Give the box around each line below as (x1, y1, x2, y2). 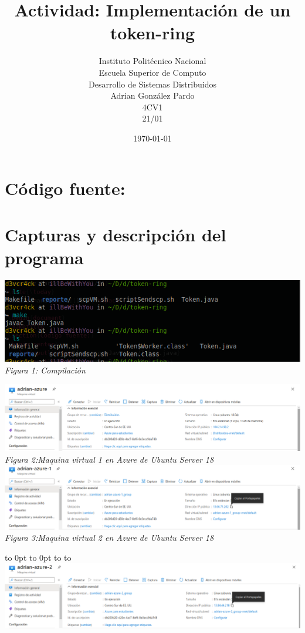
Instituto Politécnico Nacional (99, 55, 206, 67)
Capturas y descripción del (5, 222, 226, 246)
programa (5, 245, 84, 270)
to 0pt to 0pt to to (5, 551, 72, 563)
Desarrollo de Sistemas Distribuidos (89, 78, 216, 90)
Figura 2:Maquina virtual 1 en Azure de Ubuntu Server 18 (5, 453, 214, 465)
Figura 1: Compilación (5, 363, 86, 376)
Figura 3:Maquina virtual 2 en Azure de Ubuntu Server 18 (5, 531, 214, 544)
